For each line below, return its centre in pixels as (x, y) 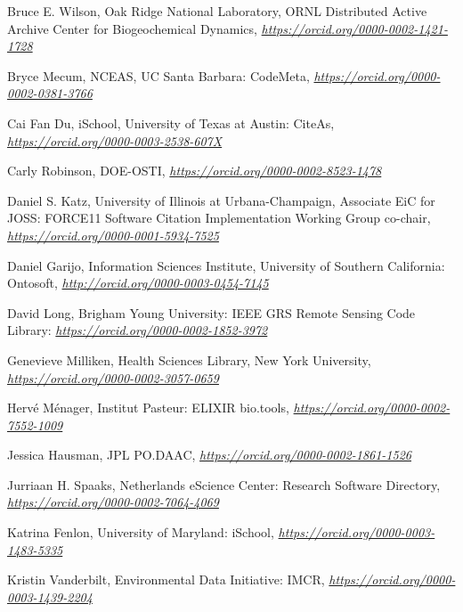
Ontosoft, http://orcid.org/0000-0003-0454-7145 (138, 283)
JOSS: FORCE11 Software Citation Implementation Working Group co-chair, (219, 218)
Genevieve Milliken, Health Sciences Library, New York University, (189, 359)
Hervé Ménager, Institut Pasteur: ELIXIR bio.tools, (148, 408)
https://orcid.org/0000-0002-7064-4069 (113, 502)
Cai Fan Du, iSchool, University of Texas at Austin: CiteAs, (171, 122)
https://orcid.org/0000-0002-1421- (354, 28)
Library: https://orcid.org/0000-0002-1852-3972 (138, 330)
